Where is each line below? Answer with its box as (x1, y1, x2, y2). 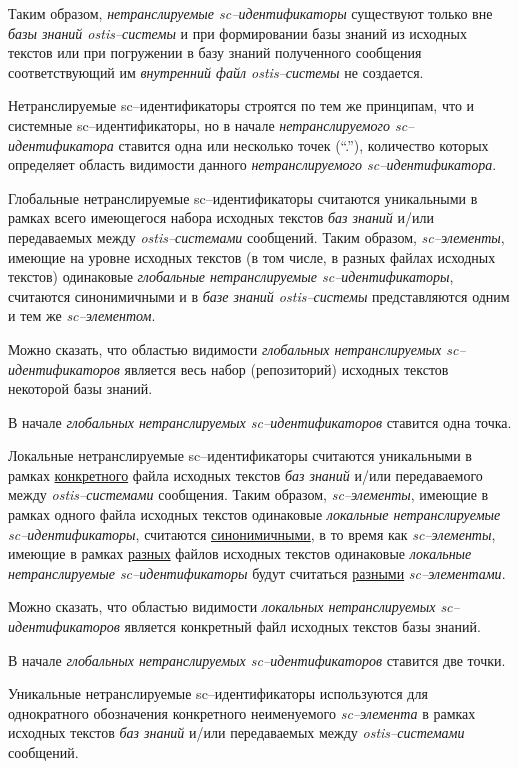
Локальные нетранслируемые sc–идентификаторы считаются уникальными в (8, 445, 472, 466)
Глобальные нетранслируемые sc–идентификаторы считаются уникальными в (8, 187, 478, 208)
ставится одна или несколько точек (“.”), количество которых (118, 134, 489, 155)
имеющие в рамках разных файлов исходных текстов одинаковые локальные (8, 543, 472, 564)
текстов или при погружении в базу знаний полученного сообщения (8, 42, 422, 63)
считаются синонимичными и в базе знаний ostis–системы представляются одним (8, 285, 510, 306)
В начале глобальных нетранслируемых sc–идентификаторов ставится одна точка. (8, 411, 512, 432)
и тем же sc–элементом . (8, 305, 156, 326)
